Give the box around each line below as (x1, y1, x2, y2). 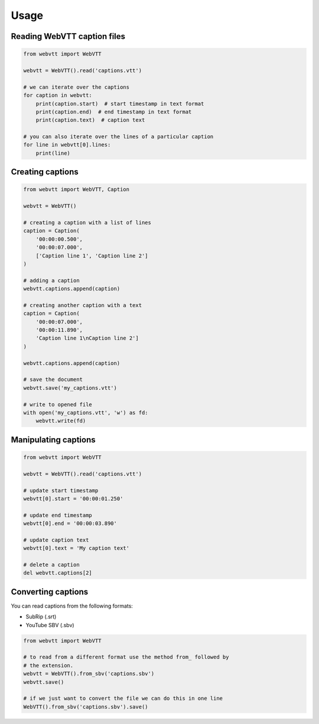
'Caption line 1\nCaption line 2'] (35, 335, 139, 342)
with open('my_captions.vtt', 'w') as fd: (23, 409, 148, 416)
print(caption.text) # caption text (35, 117, 145, 123)
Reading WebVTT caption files (11, 31, 126, 41)
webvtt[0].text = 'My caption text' (23, 545, 130, 552)
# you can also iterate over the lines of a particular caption (23, 133, 214, 140)
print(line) (35, 149, 71, 156)
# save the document (23, 376, 83, 383)
